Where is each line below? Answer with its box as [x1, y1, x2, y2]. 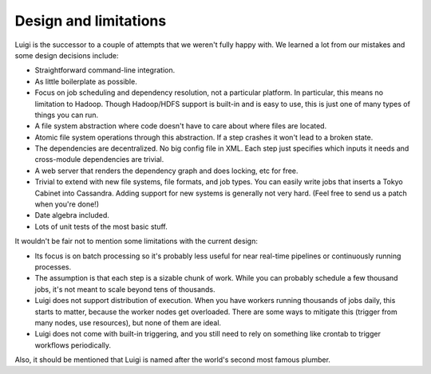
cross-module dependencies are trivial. [34, 155, 164, 164]
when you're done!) [34, 199, 100, 209]
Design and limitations [14, 12, 167, 30]
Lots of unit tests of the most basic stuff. [34, 222, 168, 231]
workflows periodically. [34, 340, 112, 350]
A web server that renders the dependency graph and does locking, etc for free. [34, 166, 299, 175]
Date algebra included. [34, 211, 109, 220]
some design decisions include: [14, 50, 119, 60]
